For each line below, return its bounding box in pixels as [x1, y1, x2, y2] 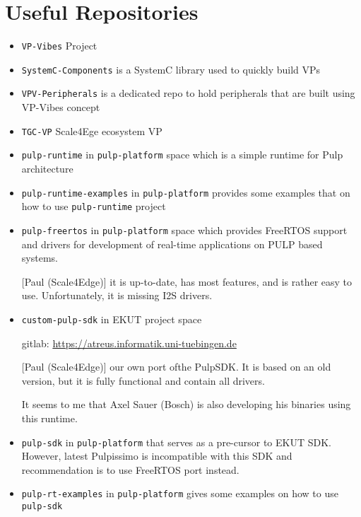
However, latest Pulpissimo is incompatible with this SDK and [21, 448, 292, 463]
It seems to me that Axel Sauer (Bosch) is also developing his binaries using [21, 397, 351, 412]
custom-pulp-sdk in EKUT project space [21, 311, 202, 326]
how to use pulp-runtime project [21, 199, 166, 214]
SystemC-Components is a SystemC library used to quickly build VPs [21, 62, 321, 76]
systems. [21, 250, 58, 265]
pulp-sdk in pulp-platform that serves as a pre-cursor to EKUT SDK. [21, 434, 331, 449]
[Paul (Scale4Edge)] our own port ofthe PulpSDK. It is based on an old [21, 359, 331, 374]
